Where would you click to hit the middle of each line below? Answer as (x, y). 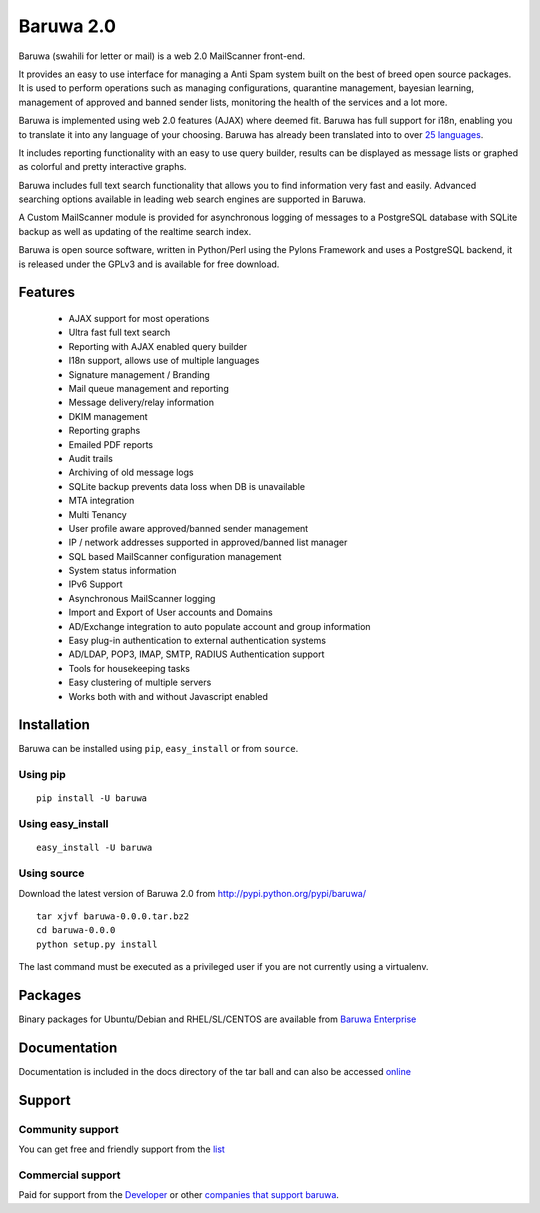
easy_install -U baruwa (94, 848)
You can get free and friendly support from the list (121, 1149)
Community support (68, 1129)
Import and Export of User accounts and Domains (171, 612)
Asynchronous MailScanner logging (142, 598)
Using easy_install (63, 824)
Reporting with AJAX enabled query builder (158, 346)
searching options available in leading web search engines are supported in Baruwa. (192, 199)
